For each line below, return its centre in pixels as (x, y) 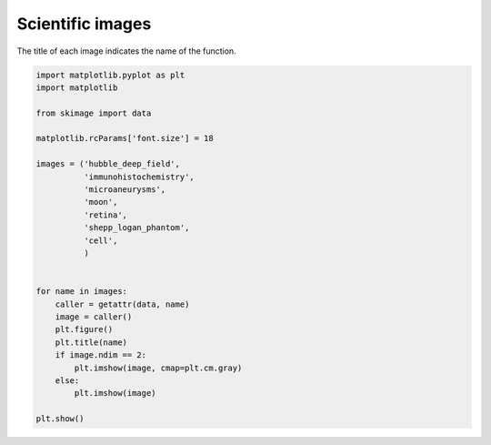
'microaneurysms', (125, 190)
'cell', (100, 240)
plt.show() (60, 419)
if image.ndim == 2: (101, 355)
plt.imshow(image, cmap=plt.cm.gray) (158, 368)
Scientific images (84, 24)
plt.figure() (84, 329)
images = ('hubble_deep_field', (108, 164)
